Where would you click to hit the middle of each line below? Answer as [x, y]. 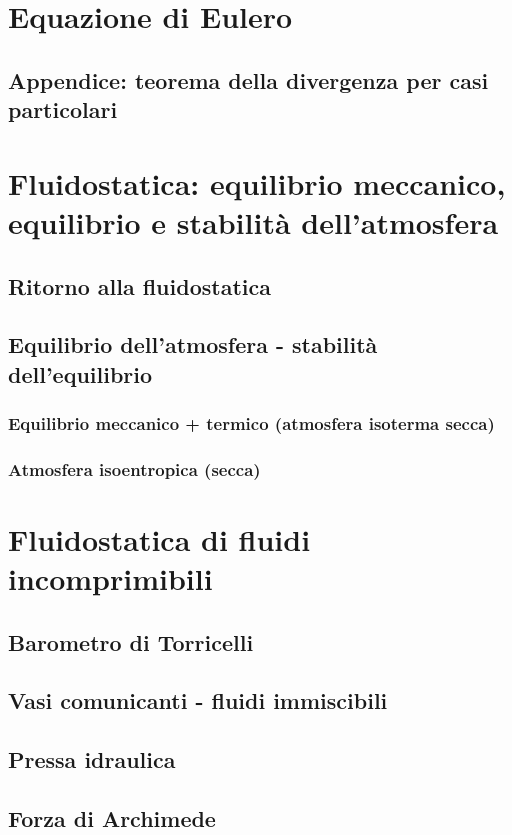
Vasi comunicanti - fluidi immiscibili [198, 700]
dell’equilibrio [80, 373]
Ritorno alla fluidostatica [139, 285]
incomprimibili [110, 578]
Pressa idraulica [92, 759]
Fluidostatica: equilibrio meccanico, [257, 182]
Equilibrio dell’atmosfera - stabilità [193, 344]
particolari [63, 109]
